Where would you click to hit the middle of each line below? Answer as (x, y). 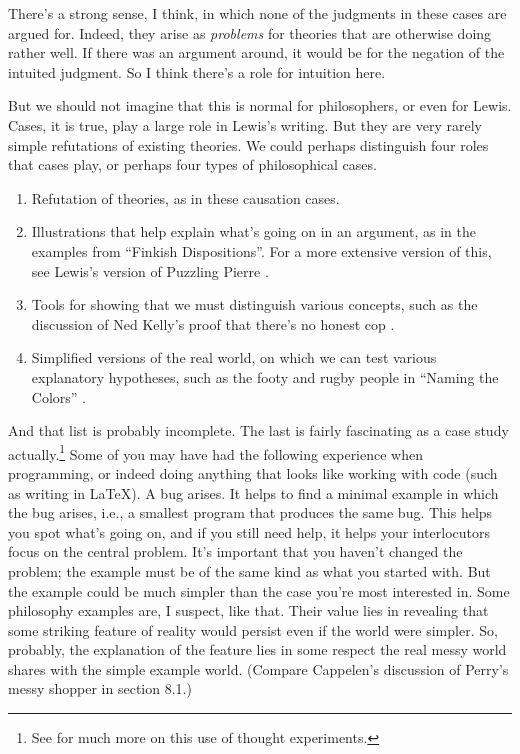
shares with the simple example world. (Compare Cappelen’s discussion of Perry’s (258, 668)
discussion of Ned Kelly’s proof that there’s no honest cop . (213, 323)
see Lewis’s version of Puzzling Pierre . (150, 270)
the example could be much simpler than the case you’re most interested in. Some (259, 590)
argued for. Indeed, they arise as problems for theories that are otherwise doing (250, 32)
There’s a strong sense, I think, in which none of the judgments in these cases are (257, 13)
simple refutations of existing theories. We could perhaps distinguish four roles (248, 144)
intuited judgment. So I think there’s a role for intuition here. (197, 71)
